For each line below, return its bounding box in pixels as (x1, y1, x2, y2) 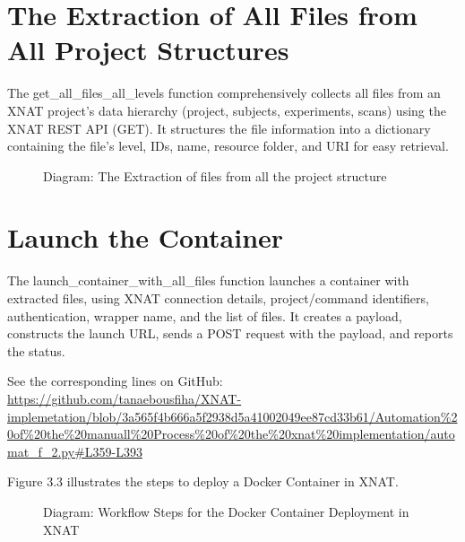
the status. (7, 341, 65, 360)
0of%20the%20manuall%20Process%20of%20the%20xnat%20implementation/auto (7, 424, 455, 443)
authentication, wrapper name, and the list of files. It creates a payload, (7, 306, 402, 325)
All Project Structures (7, 31, 289, 68)
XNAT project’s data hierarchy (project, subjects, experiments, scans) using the (7, 101, 446, 119)
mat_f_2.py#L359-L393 (7, 441, 142, 460)
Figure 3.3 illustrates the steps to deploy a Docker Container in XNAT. (7, 472, 399, 491)
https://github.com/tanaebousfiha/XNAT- (7, 389, 242, 407)
